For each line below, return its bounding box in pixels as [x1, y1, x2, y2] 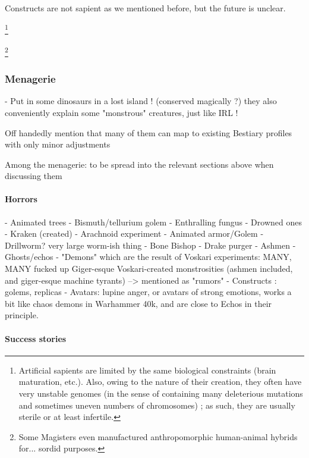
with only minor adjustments [5, 138, 111, 150]
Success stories [5, 332, 67, 344]
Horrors [5, 193, 37, 205]
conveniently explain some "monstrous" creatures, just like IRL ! [5, 106, 238, 118]
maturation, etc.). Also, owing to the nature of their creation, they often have [18, 375, 302, 388]
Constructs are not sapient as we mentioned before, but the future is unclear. [5, 2, 286, 14]
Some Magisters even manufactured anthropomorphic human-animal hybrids [18, 430, 298, 443]
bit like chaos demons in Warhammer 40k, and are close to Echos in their [5, 297, 272, 309]
